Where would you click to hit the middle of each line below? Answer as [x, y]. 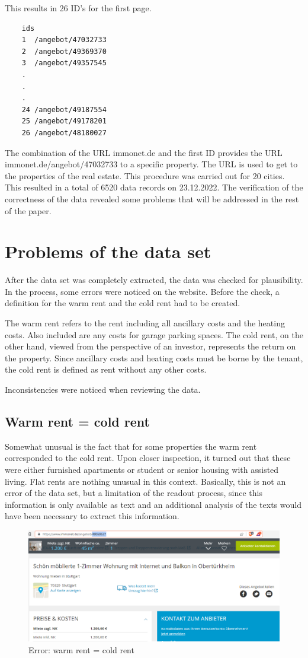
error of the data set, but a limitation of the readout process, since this [134, 493]
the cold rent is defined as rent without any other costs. [106, 369]
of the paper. [28, 210]
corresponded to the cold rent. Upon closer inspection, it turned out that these [148, 458]
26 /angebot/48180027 [64, 133]
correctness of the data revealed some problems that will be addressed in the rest [152, 198]
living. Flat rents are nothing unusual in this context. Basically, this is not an [145, 481]
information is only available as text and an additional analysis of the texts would [153, 504]
